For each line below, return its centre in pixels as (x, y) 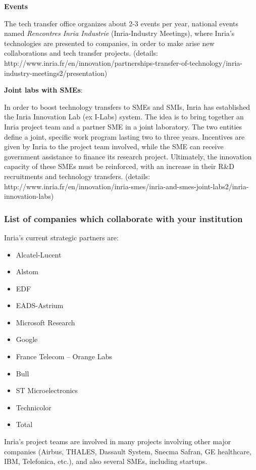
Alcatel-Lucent (39, 254)
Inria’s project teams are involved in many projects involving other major (118, 441)
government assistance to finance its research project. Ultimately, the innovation (128, 156)
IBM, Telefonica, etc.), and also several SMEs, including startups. (106, 461)
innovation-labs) (29, 196)
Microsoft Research (45, 322)
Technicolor (34, 407)
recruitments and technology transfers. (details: (77, 176)
